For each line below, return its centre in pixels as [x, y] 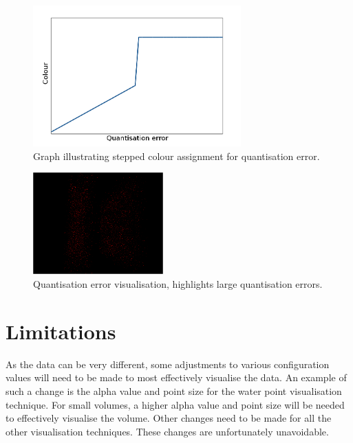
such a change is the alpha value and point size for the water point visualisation [174, 390]
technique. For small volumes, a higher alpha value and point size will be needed [175, 404]
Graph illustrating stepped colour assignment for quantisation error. [176, 156]
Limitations [61, 331]
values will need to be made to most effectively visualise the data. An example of [176, 377]
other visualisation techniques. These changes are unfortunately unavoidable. [167, 431]
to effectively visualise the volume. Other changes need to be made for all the [169, 418]
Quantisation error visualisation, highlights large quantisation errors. [178, 284]
